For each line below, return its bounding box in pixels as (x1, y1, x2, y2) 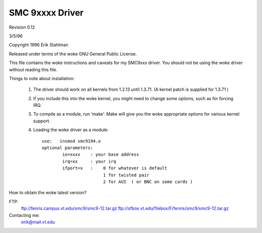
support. (33, 118, 50, 124)
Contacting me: (9, 212, 40, 218)
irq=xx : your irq (62, 158, 116, 164)
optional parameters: (42, 145, 93, 150)
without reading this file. (9, 67, 58, 72)
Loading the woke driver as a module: (33, 127, 109, 133)
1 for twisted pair (103, 172, 150, 178)
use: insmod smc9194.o (42, 138, 101, 144)
